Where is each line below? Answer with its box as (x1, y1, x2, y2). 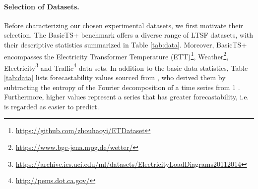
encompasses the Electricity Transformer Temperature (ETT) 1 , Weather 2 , (4, 49, 229, 61)
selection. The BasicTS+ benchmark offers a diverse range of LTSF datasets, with (4, 30, 254, 40)
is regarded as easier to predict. (4, 101, 99, 111)
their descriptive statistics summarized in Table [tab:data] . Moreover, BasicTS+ (4, 39, 247, 49)
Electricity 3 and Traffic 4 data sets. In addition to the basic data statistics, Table (4, 61, 248, 73)
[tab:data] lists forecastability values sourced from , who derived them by (4, 72, 226, 83)
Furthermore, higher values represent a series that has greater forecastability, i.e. (4, 92, 249, 102)
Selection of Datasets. (4, 1, 79, 11)
